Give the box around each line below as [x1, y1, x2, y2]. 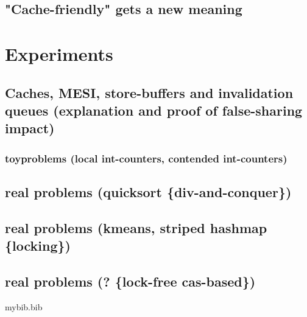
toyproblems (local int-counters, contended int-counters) [5, 150, 288, 165]
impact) [5, 119, 55, 138]
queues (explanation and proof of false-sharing [5, 100, 303, 119]
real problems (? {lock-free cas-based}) [5, 271, 256, 290]
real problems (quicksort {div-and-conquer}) [5, 182, 292, 201]
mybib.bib [5, 300, 43, 313]
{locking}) [5, 236, 71, 255]
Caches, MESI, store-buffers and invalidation [5, 83, 294, 102]
